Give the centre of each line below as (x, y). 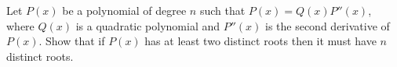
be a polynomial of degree (124, 10)
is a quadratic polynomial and (148, 25)
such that (222, 10)
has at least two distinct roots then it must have (260, 41)
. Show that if (72, 41)
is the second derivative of (327, 25)
